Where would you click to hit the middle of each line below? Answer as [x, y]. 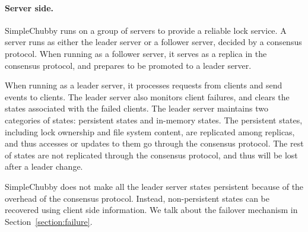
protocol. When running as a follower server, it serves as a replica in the [136, 53]
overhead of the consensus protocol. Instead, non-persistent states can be [137, 198]
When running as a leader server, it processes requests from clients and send [144, 85]
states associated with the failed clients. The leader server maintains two [136, 108]
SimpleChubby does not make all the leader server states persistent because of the [154, 186]
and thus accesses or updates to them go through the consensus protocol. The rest [154, 143]
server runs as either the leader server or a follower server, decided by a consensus [153, 42]
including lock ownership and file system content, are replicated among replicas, [150, 131]
